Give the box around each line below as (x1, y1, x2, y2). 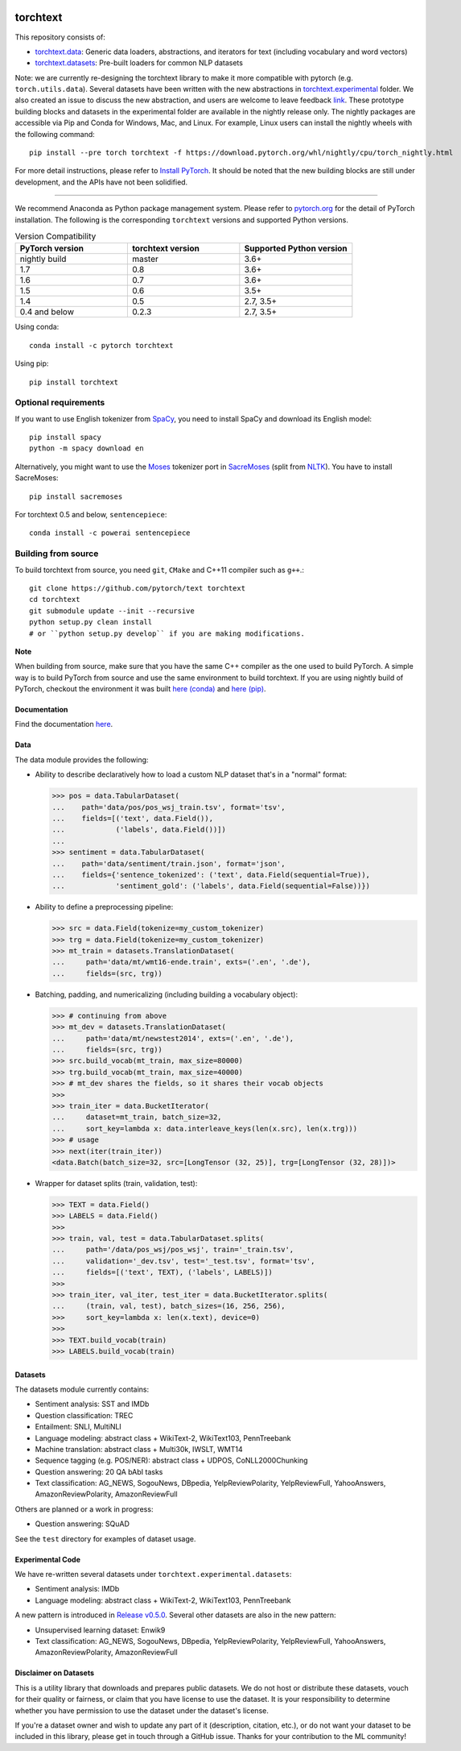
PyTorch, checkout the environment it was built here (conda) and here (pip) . (14, 684, 266, 694)
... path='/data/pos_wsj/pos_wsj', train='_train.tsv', (51, 1245, 294, 1255)
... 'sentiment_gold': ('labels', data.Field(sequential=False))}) (51, 882, 370, 890)
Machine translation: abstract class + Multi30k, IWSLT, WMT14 (35, 1444, 243, 1454)
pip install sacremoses (29, 492, 123, 501)
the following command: (14, 129, 96, 139)
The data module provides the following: (14, 754, 149, 765)
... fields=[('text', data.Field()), (51, 814, 213, 823)
